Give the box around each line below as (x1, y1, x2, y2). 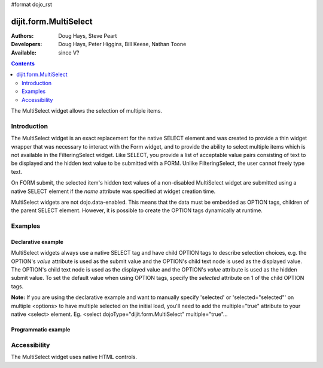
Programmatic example (11, 325, 71, 333)
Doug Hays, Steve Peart (58, 32, 117, 39)
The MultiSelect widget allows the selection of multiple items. (11, 107, 163, 114)
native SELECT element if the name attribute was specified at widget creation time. (11, 188, 216, 195)
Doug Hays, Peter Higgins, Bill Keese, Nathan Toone (58, 41, 187, 48)
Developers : (11, 41, 42, 48)
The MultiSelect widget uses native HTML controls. (11, 354, 138, 361)
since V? (58, 49, 80, 56)
